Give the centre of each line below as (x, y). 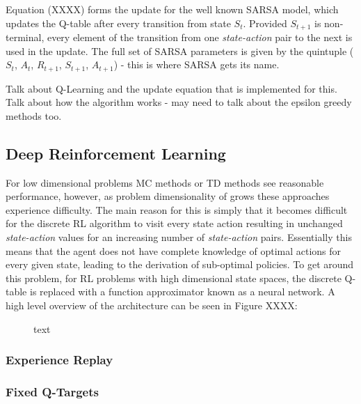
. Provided (265, 23)
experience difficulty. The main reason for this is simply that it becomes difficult (177, 209)
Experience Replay (59, 360)
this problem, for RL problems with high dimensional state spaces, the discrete (174, 278)
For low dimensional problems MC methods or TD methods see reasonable (165, 182)
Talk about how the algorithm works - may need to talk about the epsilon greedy (179, 102)
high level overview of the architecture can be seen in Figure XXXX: (152, 305)
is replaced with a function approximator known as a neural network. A (182, 292)
